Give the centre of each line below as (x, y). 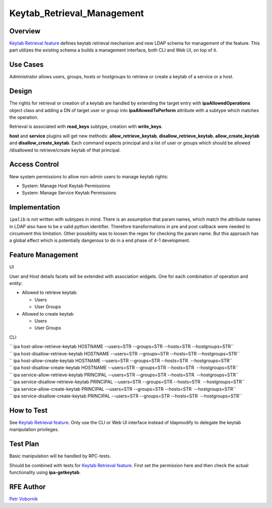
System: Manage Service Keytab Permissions (69, 193)
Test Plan (24, 444)
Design (21, 91)
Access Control (34, 164)
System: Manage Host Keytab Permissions (66, 186)
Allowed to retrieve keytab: (50, 292)
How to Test (28, 410)
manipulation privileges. (34, 430)
